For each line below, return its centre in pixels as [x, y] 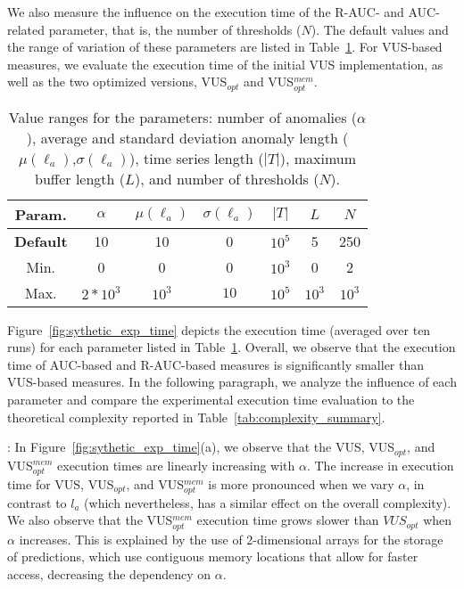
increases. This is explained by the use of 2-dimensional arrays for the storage [231, 539]
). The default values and [380, 29]
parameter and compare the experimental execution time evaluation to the [211, 399]
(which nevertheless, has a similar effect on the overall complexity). [268, 502]
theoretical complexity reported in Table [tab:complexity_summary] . [196, 417]
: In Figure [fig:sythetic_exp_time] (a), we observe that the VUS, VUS [201, 447]
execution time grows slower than [288, 520]
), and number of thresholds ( [227, 178]
